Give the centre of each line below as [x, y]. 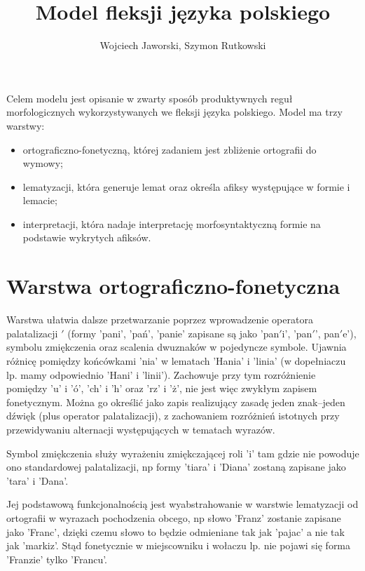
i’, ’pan [297, 333]
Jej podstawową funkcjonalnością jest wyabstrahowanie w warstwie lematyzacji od [182, 504]
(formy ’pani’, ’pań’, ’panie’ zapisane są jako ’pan [173, 333]
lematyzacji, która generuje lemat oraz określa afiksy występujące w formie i [186, 186]
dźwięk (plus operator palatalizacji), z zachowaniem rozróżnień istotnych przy [173, 416]
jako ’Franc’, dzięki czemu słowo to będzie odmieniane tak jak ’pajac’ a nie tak [175, 531]
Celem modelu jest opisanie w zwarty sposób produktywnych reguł [150, 98]
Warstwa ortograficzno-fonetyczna [173, 286]
